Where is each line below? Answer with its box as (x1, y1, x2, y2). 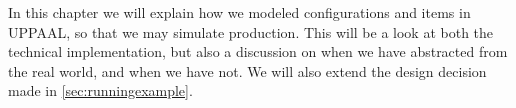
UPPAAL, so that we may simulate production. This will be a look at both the (8, 21, 494, 42)
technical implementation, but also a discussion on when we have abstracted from (8, 41, 508, 62)
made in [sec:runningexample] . (8, 80, 193, 101)
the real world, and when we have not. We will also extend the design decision (8, 60, 487, 81)
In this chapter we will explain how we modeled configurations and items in (8, 2, 471, 22)
